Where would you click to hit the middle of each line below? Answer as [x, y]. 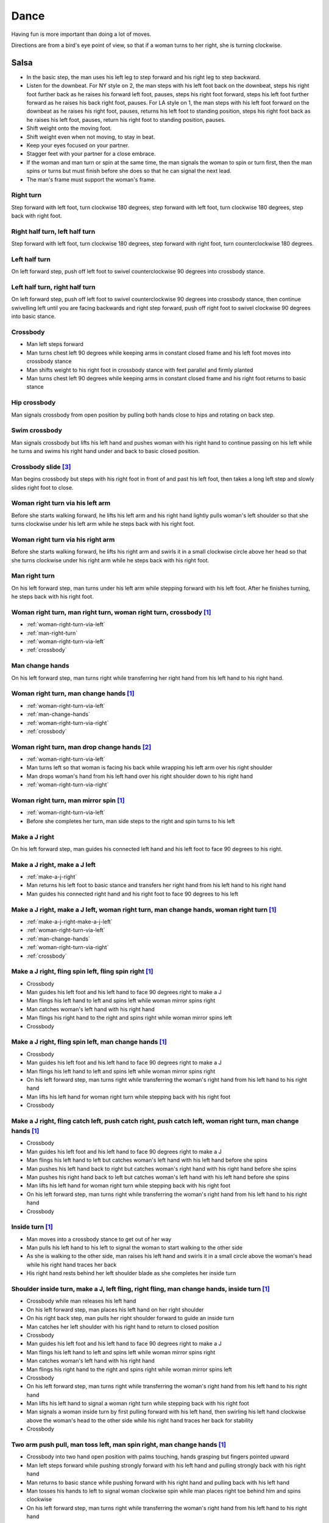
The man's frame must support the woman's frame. [91, 179]
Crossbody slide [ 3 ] [41, 467]
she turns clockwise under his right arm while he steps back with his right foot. [110, 560]
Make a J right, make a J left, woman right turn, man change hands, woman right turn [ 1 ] [144, 910]
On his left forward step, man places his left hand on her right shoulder [115, 1309]
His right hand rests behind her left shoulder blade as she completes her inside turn [131, 1273]
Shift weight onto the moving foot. [69, 129]
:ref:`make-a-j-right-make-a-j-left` [69, 921]
